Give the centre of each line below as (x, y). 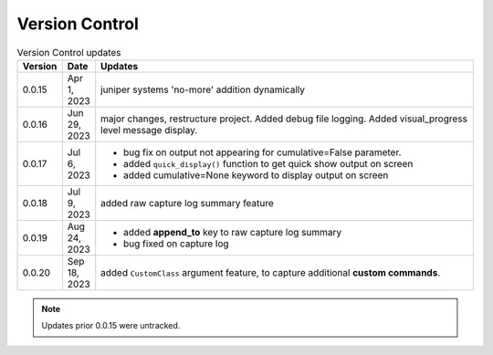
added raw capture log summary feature (187, 203)
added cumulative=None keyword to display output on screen (256, 175)
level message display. (149, 130)
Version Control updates (69, 52)
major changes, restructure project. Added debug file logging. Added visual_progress (284, 119)
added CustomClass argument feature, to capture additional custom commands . (271, 272)
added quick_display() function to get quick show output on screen (268, 163)
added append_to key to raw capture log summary (233, 232)
